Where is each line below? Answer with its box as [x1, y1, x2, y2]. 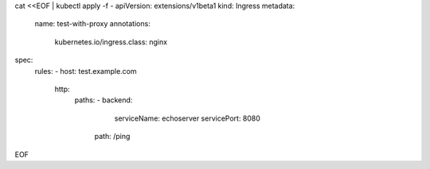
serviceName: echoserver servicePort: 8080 [114, 113, 260, 123]
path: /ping [94, 132, 131, 141]
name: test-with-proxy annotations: [34, 19, 150, 29]
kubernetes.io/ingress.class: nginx [54, 36, 167, 47]
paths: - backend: [74, 95, 133, 105]
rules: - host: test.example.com [34, 66, 137, 75]
